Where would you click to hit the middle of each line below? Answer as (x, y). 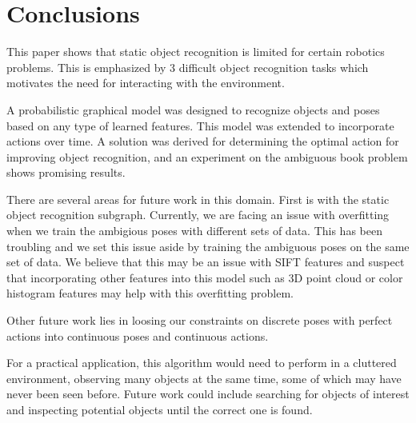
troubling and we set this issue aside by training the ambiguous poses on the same (208, 246)
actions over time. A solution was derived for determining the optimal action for (203, 141)
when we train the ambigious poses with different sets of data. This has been (194, 231)
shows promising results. (66, 172)
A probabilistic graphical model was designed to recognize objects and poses (193, 109)
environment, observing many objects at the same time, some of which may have (204, 378)
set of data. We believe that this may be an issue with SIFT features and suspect (206, 262)
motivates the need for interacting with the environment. (146, 83)
